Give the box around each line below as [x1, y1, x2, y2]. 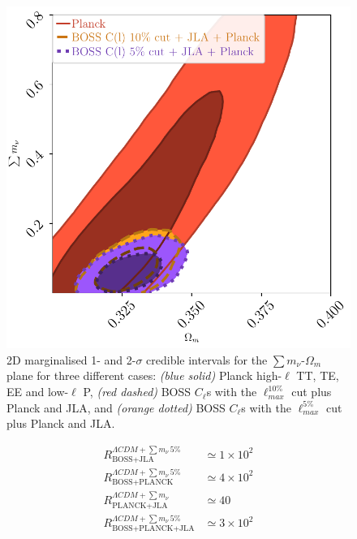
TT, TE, [296, 367, 339, 384]
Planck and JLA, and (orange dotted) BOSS [6, 399, 226, 416]
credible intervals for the [146, 351, 268, 368]
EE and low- [6, 383, 69, 400]
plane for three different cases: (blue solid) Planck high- [6, 367, 282, 384]
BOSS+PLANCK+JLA [112, 524, 195, 533]
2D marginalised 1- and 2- [6, 351, 136, 368]
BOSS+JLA [112, 455, 154, 464]
